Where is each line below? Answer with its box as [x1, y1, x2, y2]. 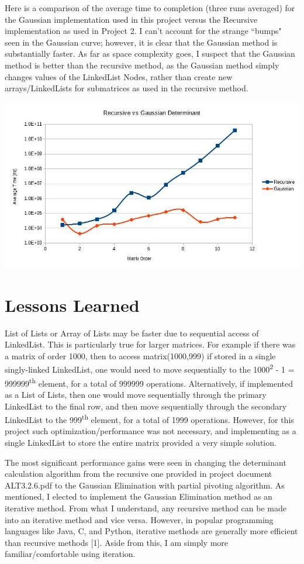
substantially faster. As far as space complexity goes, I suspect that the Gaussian [5, 47, 295, 60]
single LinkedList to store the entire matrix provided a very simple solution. [5, 436, 277, 448]
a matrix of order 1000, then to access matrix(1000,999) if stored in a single [5, 349, 276, 362]
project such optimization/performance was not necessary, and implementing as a [5, 425, 296, 437]
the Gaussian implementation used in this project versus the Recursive [5, 13, 258, 25]
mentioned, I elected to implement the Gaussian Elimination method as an [5, 490, 272, 503]
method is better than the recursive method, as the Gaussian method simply [5, 59, 279, 71]
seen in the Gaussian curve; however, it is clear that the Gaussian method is [5, 36, 278, 48]
